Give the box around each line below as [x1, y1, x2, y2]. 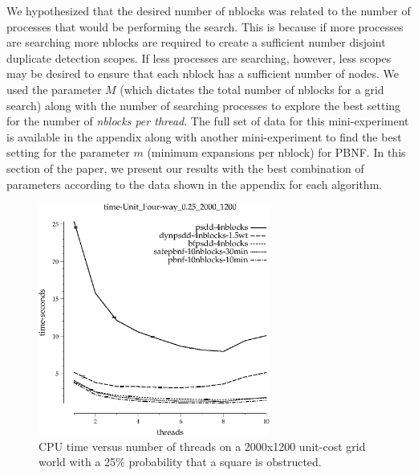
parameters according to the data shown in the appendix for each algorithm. [6, 175, 383, 192]
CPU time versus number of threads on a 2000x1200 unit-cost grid [39, 437, 366, 454]
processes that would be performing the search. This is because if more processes [6, 18, 404, 35]
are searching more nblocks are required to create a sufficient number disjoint [6, 34, 386, 51]
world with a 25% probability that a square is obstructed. [39, 453, 322, 470]
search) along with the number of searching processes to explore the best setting [6, 96, 401, 113]
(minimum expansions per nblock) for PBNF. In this [147, 144, 406, 161]
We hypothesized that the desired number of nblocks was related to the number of [6, 2, 411, 18]
